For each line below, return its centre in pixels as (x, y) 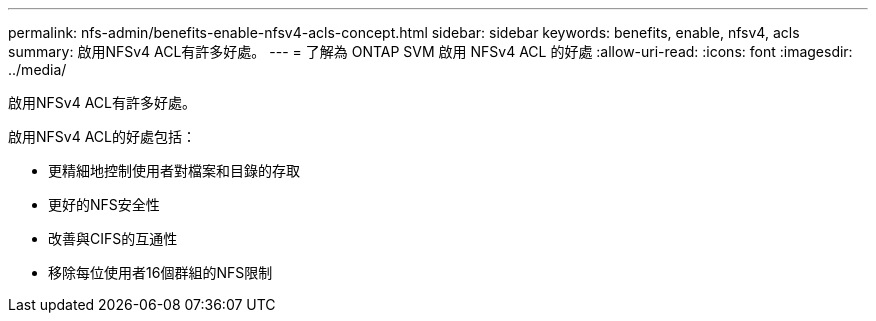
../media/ (37, 69)
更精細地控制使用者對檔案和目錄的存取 (174, 170)
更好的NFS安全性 (104, 204)
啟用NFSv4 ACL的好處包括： (102, 136)
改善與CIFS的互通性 (113, 238)
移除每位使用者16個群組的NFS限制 (160, 272)
